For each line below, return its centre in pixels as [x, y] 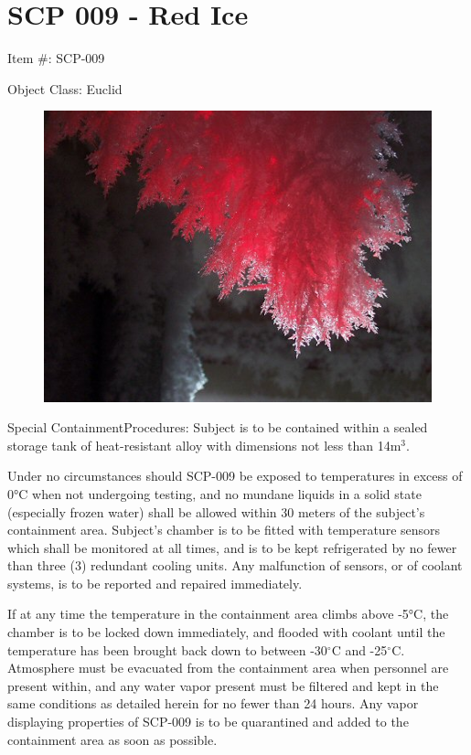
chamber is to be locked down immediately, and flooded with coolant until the [226, 632]
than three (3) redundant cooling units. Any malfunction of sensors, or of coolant [235, 565]
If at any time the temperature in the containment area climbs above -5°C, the [228, 614]
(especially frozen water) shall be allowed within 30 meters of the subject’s [216, 511]
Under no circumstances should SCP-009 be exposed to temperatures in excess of [235, 476]
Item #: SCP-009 [56, 58]
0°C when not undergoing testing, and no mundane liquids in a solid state [214, 493]
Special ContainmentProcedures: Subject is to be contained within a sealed [218, 427]
